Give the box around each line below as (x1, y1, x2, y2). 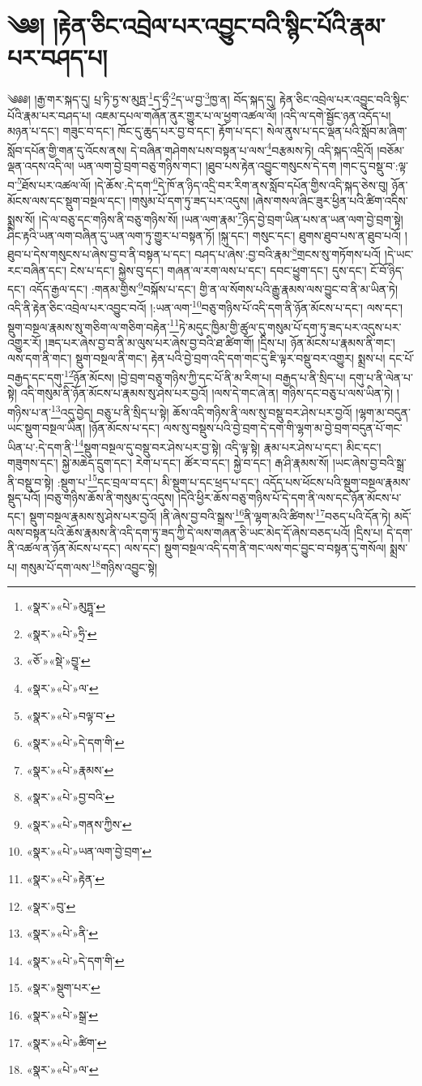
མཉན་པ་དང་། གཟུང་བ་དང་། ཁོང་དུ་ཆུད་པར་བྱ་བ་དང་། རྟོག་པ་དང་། (7, 122, 263, 140)
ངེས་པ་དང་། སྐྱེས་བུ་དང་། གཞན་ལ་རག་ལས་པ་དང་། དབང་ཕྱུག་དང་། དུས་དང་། (70, 261, 367, 278)
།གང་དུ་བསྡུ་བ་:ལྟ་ (339, 157, 408, 174)
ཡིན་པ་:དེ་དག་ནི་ (7, 438, 75, 455)
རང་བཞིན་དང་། (7, 261, 67, 278)
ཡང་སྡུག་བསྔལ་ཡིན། (7, 419, 86, 436)
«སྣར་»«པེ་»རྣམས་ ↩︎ (26, 761, 114, 778)
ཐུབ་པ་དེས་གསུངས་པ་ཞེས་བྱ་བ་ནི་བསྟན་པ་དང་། (7, 245, 191, 262)
